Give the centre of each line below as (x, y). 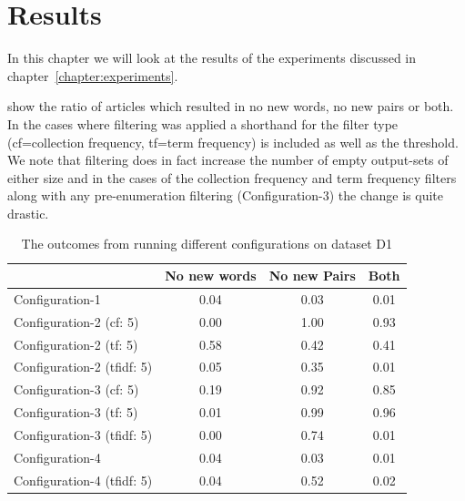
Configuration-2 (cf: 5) (76, 321)
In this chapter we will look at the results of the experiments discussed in (212, 58)
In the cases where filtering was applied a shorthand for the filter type (203, 123)
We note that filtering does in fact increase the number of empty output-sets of (228, 160)
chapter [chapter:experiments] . (93, 75)
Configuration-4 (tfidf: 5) (83, 480)
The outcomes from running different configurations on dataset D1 (207, 244)
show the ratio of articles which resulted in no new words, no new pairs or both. (231, 106)
